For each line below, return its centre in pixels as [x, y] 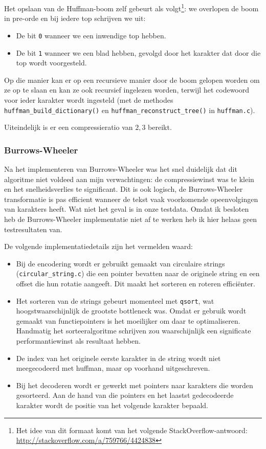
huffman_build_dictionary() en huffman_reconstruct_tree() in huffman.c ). [130, 110]
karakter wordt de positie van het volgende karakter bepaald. [112, 405]
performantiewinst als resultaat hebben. [78, 341]
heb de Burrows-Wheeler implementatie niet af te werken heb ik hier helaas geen [130, 219]
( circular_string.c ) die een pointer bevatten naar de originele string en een [138, 273]
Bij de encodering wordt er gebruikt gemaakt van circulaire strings [120, 263]
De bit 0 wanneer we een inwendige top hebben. [91, 35]
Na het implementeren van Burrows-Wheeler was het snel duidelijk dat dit [121, 169]
